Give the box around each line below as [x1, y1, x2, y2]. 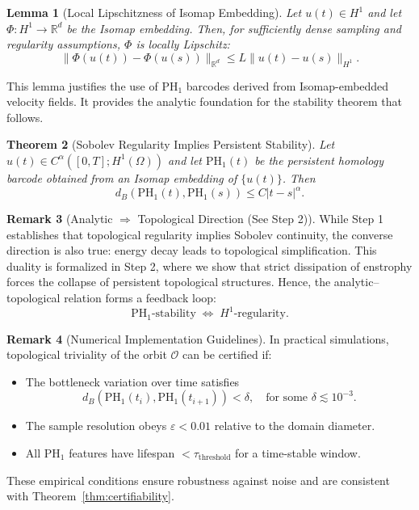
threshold [198, 453, 231, 462]
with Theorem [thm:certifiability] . [6, 487, 174, 504]
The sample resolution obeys [25, 417, 167, 434]
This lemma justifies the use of [6, 77, 158, 94]
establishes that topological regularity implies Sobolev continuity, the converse [6, 225, 393, 242]
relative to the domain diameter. [214, 417, 375, 434]
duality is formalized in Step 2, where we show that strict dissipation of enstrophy [6, 257, 413, 274]
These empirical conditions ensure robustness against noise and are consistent [6, 471, 390, 488]
